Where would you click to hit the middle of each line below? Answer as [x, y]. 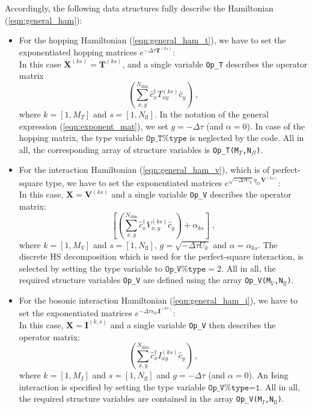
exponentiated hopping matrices [78, 52]
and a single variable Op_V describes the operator [201, 194]
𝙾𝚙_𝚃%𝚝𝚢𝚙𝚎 [167, 139]
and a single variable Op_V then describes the [193, 324]
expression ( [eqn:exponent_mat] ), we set [93, 126]
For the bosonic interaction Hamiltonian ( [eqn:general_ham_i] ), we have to [158, 300]
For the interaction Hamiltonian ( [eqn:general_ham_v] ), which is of [144, 170]
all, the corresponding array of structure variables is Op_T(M [129, 149]
